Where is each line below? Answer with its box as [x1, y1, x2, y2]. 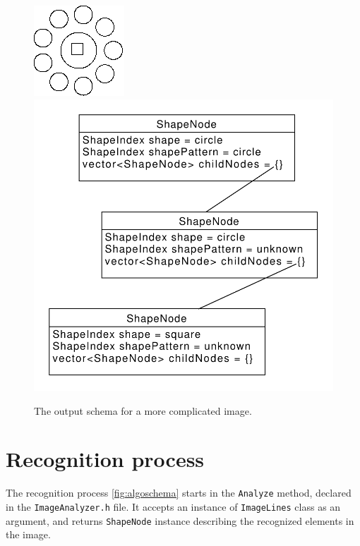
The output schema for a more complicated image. [34, 403, 252, 418]
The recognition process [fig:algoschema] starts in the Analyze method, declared [6, 485, 352, 500]
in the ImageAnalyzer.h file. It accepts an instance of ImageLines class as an [6, 499, 341, 514]
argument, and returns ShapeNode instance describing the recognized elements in [6, 513, 354, 528]
